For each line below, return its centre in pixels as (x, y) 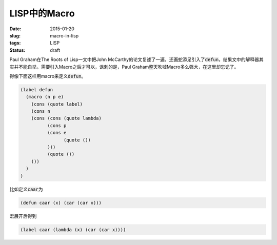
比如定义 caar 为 (26, 189)
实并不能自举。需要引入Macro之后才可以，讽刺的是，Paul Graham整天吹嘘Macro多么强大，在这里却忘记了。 (124, 67)
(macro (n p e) (45, 97)
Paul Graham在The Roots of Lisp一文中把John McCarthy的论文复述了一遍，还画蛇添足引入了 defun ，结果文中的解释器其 (136, 59)
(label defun (37, 89)
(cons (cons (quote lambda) (66, 118)
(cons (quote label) (57, 104)
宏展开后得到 (23, 216)
